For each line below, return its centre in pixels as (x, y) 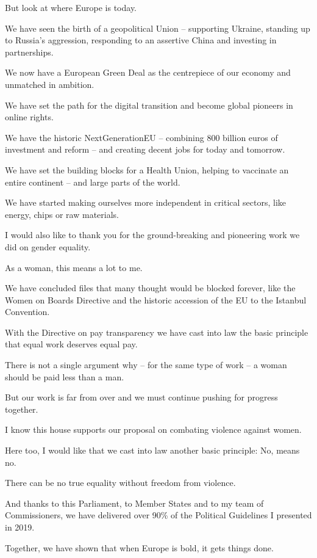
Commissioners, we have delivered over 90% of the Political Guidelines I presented (158, 515)
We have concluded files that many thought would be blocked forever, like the (150, 288)
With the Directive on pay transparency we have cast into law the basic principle (157, 332)
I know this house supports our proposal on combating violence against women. (153, 429)
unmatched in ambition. (50, 84)
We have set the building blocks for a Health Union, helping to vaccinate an (147, 169)
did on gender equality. (48, 246)
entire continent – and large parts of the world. (93, 182)
